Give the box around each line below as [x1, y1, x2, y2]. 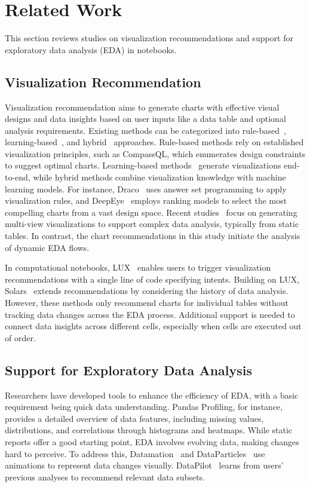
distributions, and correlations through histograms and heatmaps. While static [5, 424, 293, 436]
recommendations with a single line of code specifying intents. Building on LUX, [5, 272, 300, 285]
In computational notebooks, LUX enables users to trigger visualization [5, 261, 271, 274]
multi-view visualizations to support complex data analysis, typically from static [5, 218, 299, 230]
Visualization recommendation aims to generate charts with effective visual [5, 100, 280, 113]
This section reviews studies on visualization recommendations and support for [5, 32, 293, 44]
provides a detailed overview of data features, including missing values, [5, 412, 264, 424]
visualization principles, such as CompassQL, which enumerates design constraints [5, 147, 306, 160]
